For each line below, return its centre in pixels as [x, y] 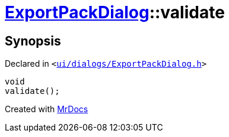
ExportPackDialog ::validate [115, 12]
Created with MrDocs [47, 109]
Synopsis [33, 41]
